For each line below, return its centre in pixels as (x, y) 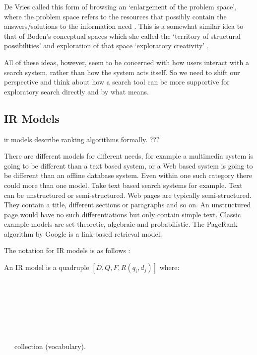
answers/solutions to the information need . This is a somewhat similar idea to (124, 26)
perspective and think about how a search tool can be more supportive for (117, 82)
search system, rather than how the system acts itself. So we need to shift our (122, 72)
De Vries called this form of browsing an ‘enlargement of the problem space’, (120, 6)
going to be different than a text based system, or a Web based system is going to (128, 165)
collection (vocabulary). (50, 346)
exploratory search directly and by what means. (76, 91)
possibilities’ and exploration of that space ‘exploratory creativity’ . (106, 45)
